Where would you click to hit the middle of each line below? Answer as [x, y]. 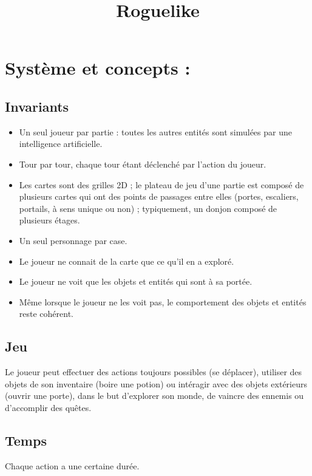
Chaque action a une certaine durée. [72, 465]
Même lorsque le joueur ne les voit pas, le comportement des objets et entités [163, 301]
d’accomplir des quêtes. [48, 407]
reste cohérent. [46, 314]
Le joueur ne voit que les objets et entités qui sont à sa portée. [136, 281]
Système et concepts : [98, 68]
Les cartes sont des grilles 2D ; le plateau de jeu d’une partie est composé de [161, 184]
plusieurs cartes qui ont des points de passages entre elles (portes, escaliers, [159, 196]
